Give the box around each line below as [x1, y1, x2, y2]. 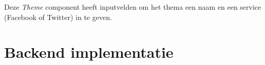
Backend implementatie [4, 41, 174, 62]
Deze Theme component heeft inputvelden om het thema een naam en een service [4, 2, 261, 12]
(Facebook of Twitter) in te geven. [4, 11, 112, 22]
